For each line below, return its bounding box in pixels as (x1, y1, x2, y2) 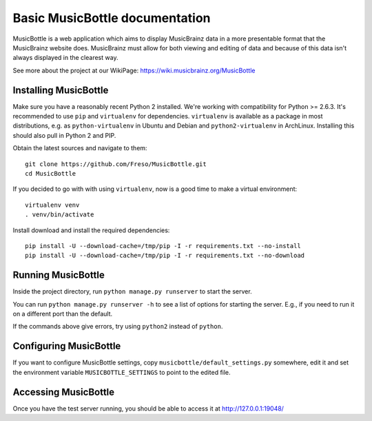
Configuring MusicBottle (12, 340, 121, 352)
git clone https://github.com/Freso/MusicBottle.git (25, 160, 207, 168)
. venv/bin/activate (25, 211, 94, 218)
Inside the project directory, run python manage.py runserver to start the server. (12, 287, 252, 296)
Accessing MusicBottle (12, 386, 115, 398)
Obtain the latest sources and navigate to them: (12, 144, 147, 152)
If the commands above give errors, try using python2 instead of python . (12, 322, 223, 331)
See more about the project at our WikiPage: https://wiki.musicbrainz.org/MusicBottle (12, 66, 256, 74)
